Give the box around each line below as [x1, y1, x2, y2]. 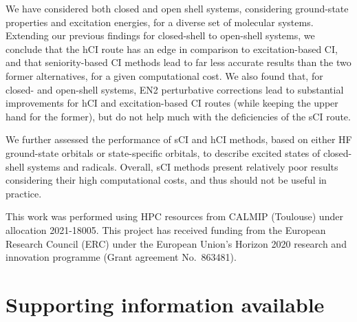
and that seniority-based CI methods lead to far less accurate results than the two [6, 55, 351, 69]
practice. [6, 186, 42, 200]
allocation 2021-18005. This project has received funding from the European [6, 222, 326, 237]
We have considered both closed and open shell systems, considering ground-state [6, 1, 349, 15]
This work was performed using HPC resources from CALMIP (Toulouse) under [6, 209, 343, 224]
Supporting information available [6, 290, 325, 318]
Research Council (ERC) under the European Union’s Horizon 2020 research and [6, 236, 347, 250]
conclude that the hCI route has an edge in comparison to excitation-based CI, [6, 41, 338, 56]
